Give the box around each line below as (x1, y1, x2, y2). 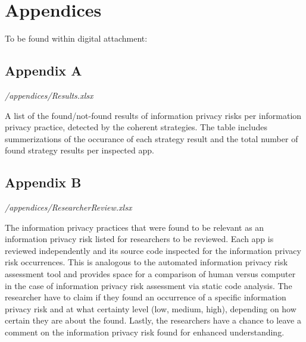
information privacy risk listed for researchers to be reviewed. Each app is (5, 233, 274, 245)
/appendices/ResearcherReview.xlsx (5, 201, 132, 214)
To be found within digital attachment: (5, 32, 148, 45)
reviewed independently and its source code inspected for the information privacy (5, 244, 301, 256)
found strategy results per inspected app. (5, 144, 154, 156)
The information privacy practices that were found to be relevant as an (5, 221, 264, 233)
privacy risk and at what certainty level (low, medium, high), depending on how (5, 302, 296, 315)
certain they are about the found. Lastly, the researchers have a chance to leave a (5, 314, 301, 327)
